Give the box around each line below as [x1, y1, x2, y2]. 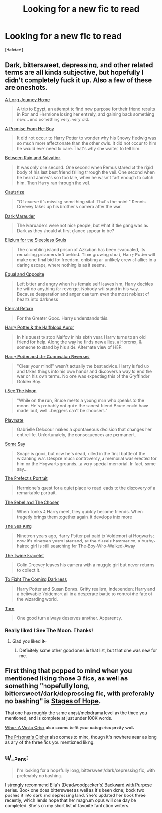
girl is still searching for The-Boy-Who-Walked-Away [30, 543, 135, 549]
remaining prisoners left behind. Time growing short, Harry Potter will [16, 252, 155, 257]
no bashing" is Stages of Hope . [5, 697, 101, 705]
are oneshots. [5, 84, 48, 92]
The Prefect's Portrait [5, 475, 48, 481]
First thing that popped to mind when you [5, 667, 132, 675]
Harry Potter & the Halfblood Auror [5, 324, 74, 330]
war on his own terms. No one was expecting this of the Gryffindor [16, 373, 150, 379]
